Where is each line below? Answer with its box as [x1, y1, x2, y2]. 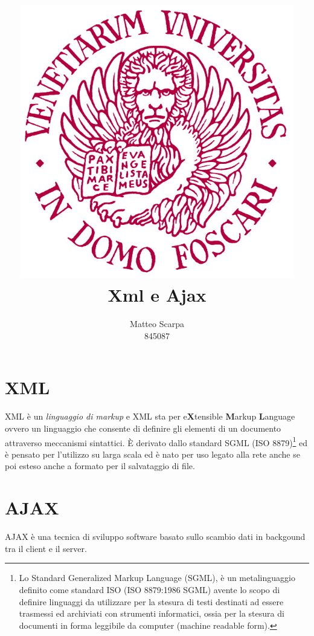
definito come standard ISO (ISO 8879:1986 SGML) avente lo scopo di [19, 583, 280, 595]
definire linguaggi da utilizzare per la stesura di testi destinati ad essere [19, 595, 284, 608]
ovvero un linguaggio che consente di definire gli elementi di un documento [5, 422, 281, 434]
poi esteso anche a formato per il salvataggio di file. [5, 459, 195, 472]
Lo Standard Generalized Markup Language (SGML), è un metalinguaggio [19, 571, 295, 584]
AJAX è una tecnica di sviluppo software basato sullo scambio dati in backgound [5, 530, 306, 543]
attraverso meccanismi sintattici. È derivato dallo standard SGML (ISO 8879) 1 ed [5, 434, 308, 449]
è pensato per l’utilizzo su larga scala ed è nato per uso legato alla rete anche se [5, 447, 300, 460]
